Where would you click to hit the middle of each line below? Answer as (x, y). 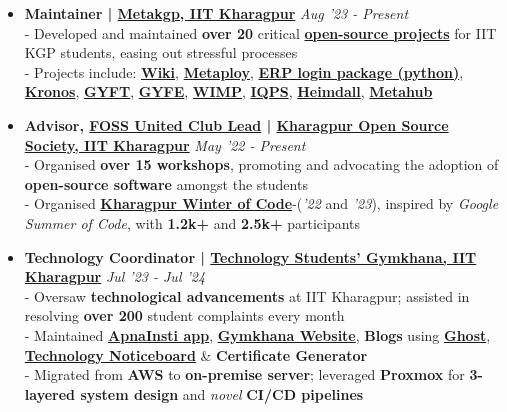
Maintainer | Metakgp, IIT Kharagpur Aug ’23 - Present (216, 13)
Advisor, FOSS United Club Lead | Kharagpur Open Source (236, 124)
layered (50, 393)
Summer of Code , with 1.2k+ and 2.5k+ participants (192, 222)
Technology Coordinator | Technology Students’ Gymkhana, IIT (250, 256)
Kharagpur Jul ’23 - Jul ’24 (115, 276)
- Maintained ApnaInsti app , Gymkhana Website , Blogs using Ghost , (257, 334)
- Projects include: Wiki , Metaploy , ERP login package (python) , (244, 71)
